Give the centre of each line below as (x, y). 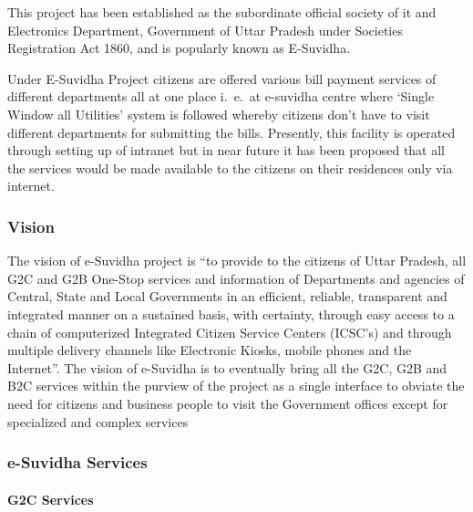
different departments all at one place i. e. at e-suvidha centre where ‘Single (221, 96)
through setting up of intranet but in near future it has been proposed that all (226, 150)
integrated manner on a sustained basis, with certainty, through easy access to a (231, 313)
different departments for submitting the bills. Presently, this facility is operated (231, 132)
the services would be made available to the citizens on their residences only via (230, 167)
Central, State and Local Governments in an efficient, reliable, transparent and (227, 296)
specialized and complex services (98, 421)
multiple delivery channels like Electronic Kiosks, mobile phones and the (210, 350)
